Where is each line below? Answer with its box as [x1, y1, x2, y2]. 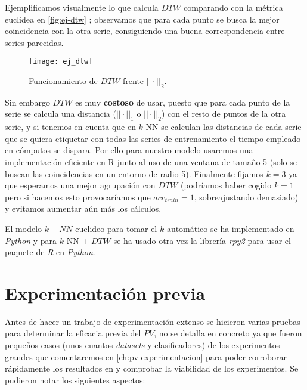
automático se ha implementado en [166, 222, 294, 234]
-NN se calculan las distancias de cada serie [142, 120, 302, 133]
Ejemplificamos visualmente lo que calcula [5, 1, 159, 13]
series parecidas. [5, 36, 64, 48]
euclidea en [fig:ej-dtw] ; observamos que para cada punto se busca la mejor [5, 13, 280, 25]
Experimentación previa [5, 280, 206, 305]
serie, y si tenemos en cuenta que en [5, 120, 136, 133]
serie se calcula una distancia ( [5, 107, 116, 120]
